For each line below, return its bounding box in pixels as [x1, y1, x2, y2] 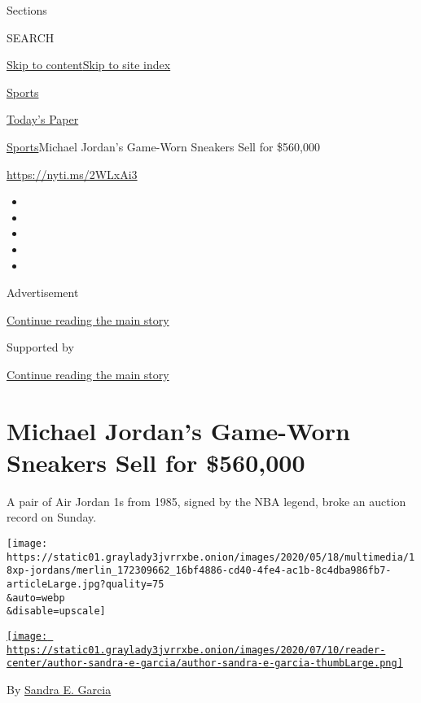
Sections [7, 2, 47, 18]
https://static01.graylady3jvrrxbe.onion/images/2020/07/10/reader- [7, 644, 386, 656]
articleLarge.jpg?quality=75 [7, 578, 164, 590]
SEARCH [7, 28, 55, 46]
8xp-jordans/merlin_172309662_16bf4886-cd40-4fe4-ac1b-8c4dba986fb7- [7, 565, 392, 577]
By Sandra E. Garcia [7, 680, 112, 697]
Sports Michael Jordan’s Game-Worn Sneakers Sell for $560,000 [7, 138, 320, 155]
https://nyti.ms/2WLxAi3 [7, 165, 138, 182]
